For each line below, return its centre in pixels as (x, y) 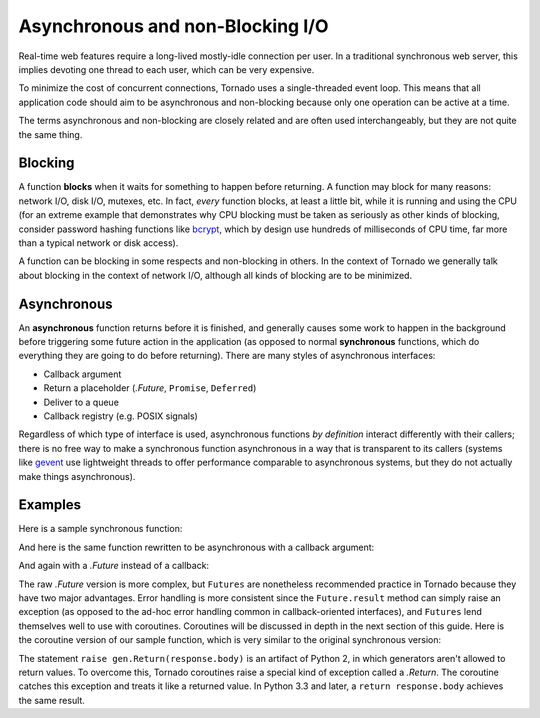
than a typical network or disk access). (98, 242)
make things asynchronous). (77, 476)
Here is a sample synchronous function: (100, 529)
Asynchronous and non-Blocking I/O (173, 26)
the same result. (51, 700)
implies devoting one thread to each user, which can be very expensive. (166, 69)
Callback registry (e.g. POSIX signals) (121, 416)
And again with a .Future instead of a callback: (114, 566)
